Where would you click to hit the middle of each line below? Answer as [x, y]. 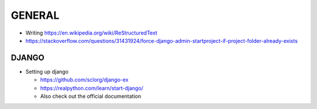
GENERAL [35, 15]
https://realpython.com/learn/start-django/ [92, 88]
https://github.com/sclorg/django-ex [84, 80]
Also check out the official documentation [91, 96]
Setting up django [47, 71]
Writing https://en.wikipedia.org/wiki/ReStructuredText [92, 33]
